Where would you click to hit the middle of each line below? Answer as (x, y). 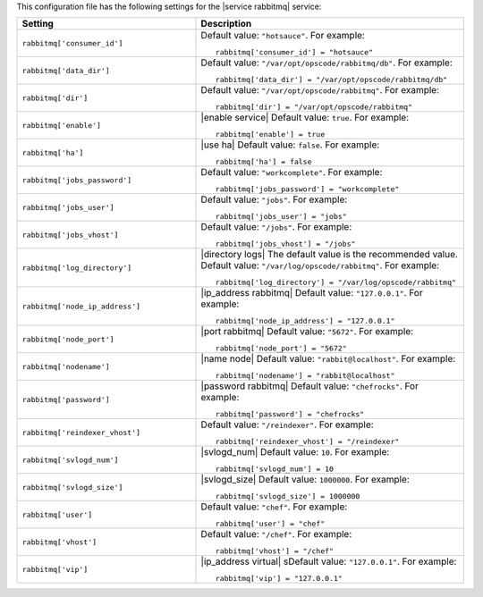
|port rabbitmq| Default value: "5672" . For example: (307, 332)
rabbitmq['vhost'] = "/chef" (275, 551)
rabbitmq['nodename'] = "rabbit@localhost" (305, 376)
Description (226, 24)
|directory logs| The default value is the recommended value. (329, 255)
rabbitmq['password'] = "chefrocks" (290, 414)
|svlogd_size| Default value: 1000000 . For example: (305, 480)
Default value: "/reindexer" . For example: (288, 425)
